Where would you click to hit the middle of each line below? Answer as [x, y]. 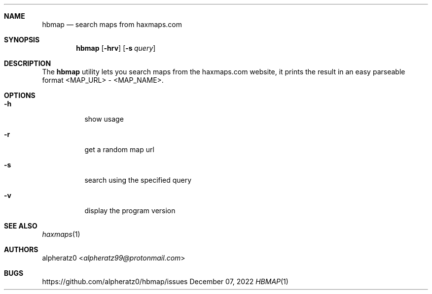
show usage [104, 119]
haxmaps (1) [61, 234]
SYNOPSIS [22, 40]
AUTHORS [21, 249]
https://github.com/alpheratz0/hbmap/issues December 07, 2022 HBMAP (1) [165, 281]
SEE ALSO [21, 226]
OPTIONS [20, 95]
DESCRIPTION [28, 63]
